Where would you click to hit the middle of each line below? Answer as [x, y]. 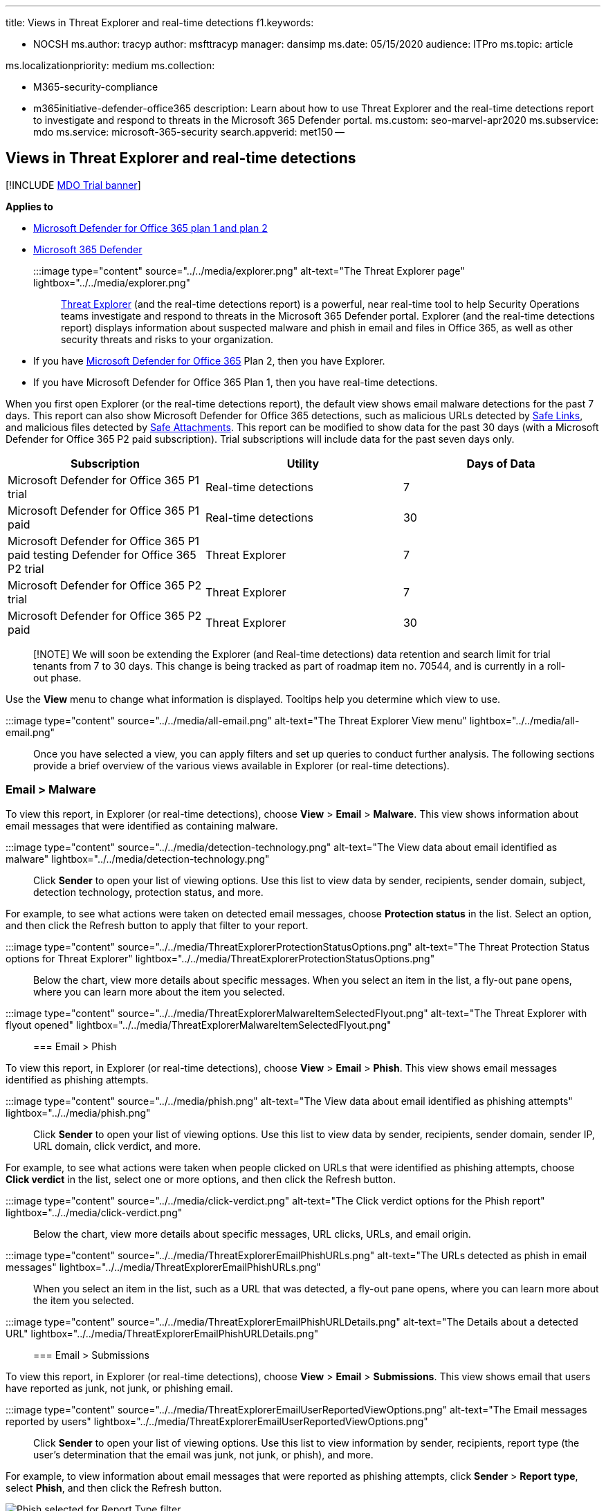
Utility [303, 463]
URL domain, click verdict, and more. [117, 1146]
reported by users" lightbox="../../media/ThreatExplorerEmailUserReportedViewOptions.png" [217, 1421]
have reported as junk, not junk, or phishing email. [119, 1388]
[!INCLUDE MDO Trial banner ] [73, 185]
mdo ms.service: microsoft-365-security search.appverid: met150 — [189, 132]
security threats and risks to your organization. [167, 339]
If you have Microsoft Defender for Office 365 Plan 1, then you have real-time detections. [236, 382]
